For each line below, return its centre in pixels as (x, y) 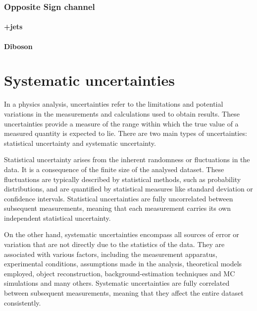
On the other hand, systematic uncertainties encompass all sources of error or (122, 234)
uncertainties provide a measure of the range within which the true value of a (121, 123)
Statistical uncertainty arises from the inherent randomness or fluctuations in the (127, 159)
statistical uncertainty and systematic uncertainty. (80, 143)
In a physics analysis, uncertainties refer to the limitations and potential (114, 104)
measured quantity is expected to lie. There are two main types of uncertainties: (126, 133)
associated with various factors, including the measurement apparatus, (111, 254)
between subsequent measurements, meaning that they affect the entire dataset (124, 293)
